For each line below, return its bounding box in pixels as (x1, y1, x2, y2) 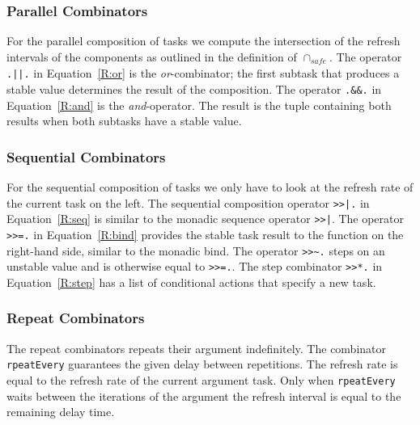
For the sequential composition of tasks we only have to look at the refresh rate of (6, 178, 414, 195)
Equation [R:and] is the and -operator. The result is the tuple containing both (6, 96, 392, 113)
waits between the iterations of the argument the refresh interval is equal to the (6, 387, 401, 404)
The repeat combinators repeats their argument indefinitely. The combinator (6, 339, 387, 356)
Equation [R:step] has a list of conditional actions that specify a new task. (6, 273, 376, 290)
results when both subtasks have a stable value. (6, 112, 242, 129)
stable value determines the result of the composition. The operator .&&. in (6, 80, 382, 97)
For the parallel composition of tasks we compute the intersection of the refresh (6, 32, 401, 49)
